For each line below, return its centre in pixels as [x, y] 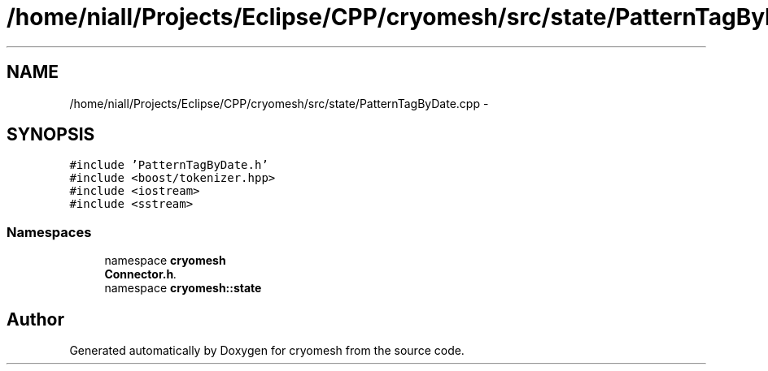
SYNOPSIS [51, 135]
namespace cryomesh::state [183, 288]
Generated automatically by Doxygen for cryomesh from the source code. [267, 351]
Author [35, 319]
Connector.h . [141, 274]
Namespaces [49, 232]
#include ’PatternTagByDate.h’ [169, 165]
